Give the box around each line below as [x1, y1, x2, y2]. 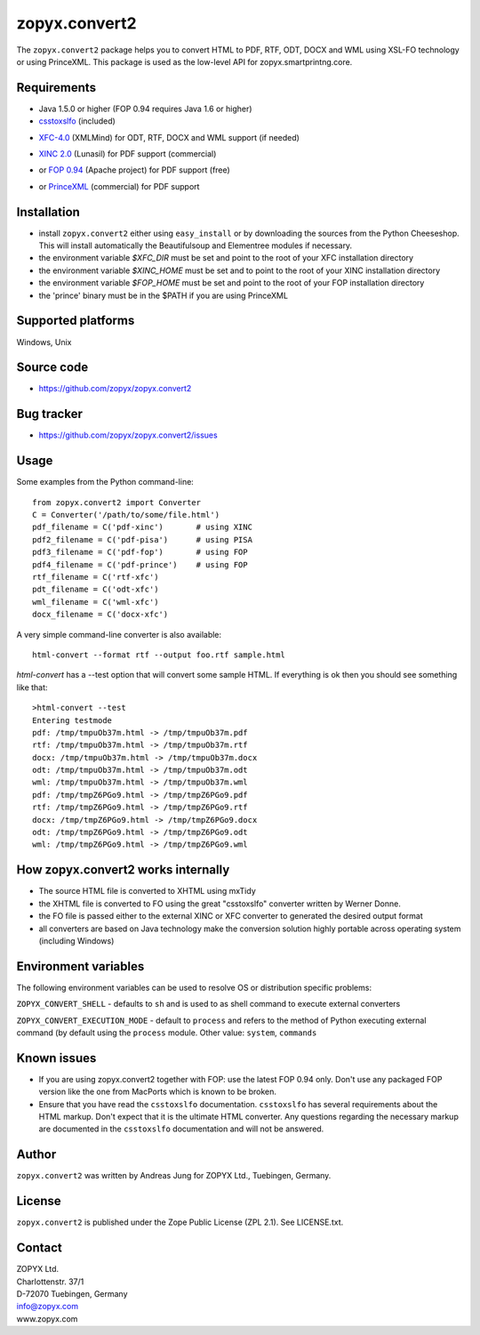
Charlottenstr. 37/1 [16, 1276, 84, 1287]
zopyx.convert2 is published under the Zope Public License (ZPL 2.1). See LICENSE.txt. [16, 1217, 344, 1227]
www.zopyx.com [16, 1313, 78, 1324]
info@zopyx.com [16, 1301, 79, 1312]
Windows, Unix [16, 336, 72, 347]
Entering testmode [32, 715, 113, 725]
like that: [16, 681, 48, 693]
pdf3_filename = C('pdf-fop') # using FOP [32, 547, 248, 558]
